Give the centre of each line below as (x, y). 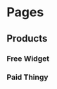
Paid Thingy (27, 77)
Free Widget (28, 59)
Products (27, 38)
